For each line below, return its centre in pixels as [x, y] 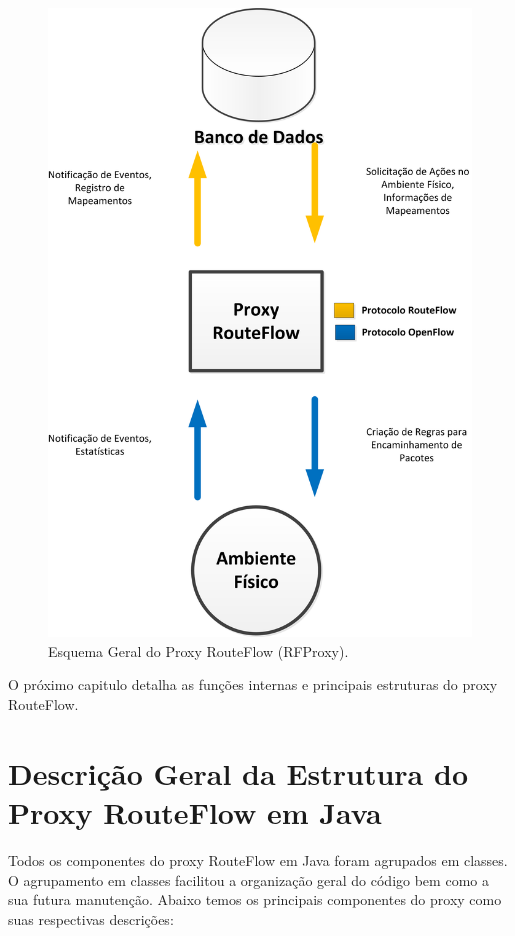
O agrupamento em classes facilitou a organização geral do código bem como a [248, 879]
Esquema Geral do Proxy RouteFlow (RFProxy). [198, 650]
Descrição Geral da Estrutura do [238, 772]
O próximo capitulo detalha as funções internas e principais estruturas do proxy [253, 684]
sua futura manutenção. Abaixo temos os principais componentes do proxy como [255, 899]
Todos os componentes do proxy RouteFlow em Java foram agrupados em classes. [258, 859]
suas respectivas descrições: [91, 918]
